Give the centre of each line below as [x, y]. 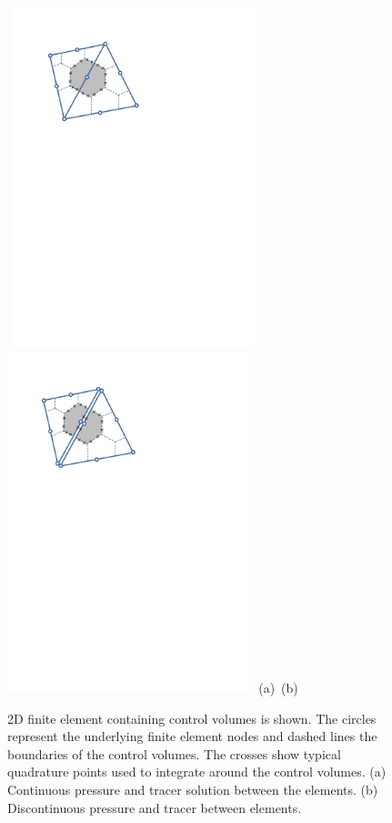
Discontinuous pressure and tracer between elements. [155, 807]
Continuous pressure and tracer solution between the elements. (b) [193, 789]
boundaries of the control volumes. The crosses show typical [174, 753]
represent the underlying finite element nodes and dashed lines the [192, 736]
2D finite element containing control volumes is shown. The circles [192, 718]
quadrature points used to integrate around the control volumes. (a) [197, 772]
